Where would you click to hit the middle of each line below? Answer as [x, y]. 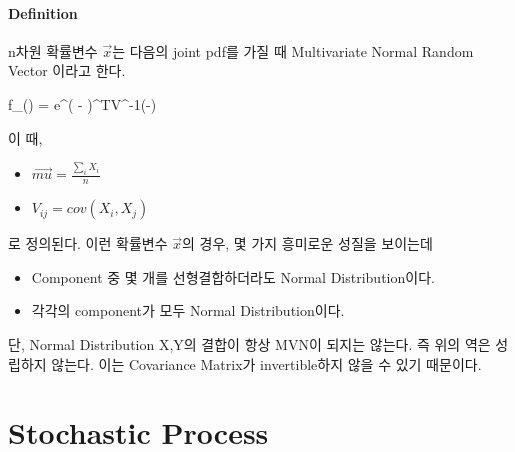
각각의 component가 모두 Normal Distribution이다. [188, 310]
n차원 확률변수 [53, 50]
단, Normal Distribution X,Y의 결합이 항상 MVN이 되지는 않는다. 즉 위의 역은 [249, 344]
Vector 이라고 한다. [67, 70]
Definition [43, 12]
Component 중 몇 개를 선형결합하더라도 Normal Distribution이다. [233, 276]
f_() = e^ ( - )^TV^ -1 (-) [82, 103]
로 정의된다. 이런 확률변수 [88, 243]
